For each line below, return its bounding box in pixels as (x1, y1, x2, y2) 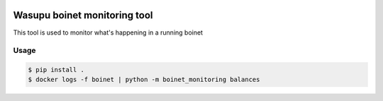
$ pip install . (28, 66, 85, 74)
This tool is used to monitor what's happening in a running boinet (13, 28, 204, 37)
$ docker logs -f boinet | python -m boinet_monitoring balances (28, 76, 260, 84)
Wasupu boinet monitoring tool (13, 9, 153, 21)
